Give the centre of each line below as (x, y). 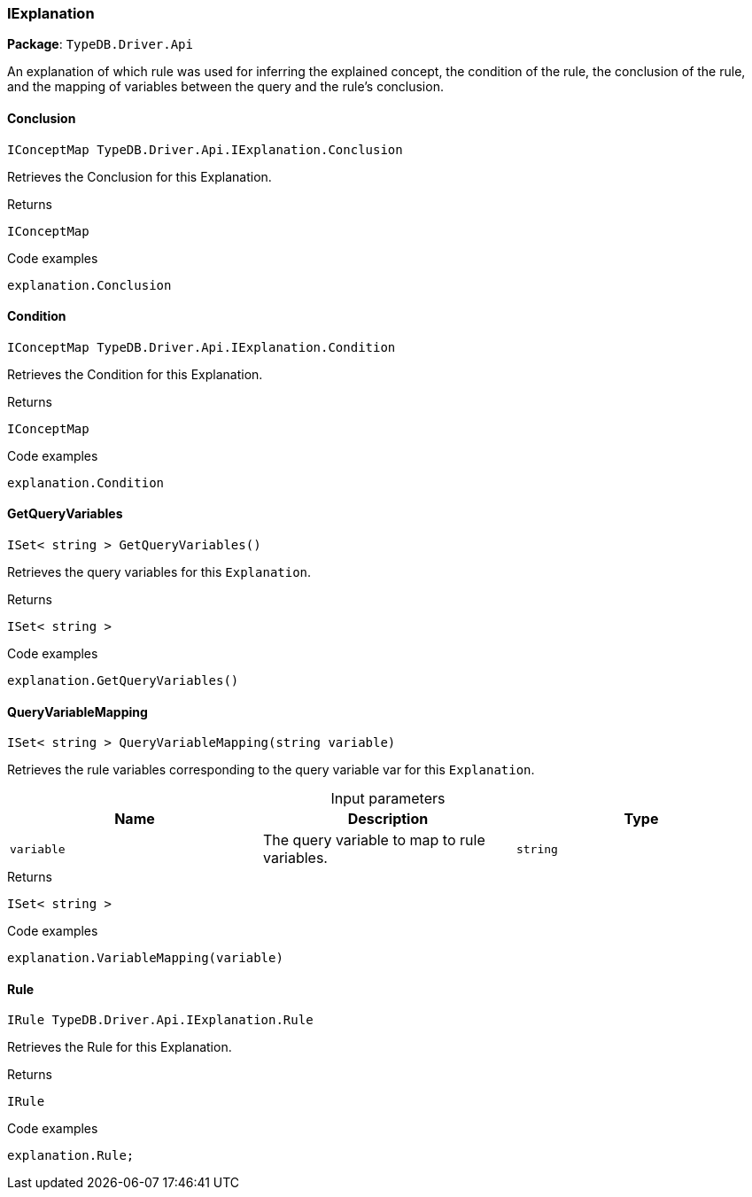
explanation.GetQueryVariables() (123, 681)
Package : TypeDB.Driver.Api (100, 44)
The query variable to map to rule (374, 840)
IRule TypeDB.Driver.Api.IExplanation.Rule (160, 1020)
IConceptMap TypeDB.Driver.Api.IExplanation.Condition (202, 347)
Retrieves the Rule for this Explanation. (120, 1047)
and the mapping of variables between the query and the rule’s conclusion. (225, 87)
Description (388, 819)
